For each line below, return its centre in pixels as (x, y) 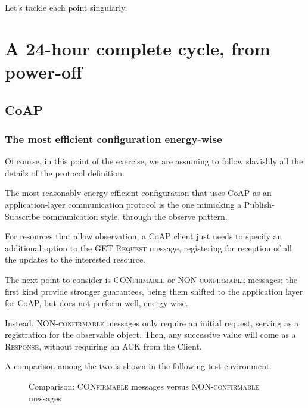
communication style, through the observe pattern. (135, 216)
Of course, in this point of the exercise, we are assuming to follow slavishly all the (154, 161)
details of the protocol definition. (65, 172)
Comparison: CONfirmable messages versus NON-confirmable (144, 386)
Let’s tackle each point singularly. (66, 7)
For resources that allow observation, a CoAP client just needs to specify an (144, 236)
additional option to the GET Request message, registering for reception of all (149, 247)
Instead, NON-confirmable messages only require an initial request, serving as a (152, 323)
